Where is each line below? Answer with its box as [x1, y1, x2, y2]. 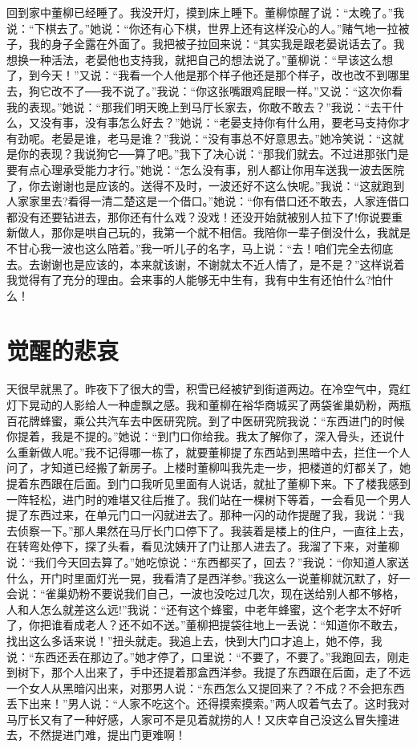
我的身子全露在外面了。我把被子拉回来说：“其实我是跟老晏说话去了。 [28, 35, 394, 52]
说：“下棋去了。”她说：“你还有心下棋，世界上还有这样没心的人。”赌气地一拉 [6, 19, 399, 36]
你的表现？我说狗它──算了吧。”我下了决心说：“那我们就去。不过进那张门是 [17, 145, 410, 162]
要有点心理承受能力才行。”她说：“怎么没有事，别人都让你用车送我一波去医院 [6, 161, 405, 177]
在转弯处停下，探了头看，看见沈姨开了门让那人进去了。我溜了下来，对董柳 [6, 538, 399, 555]
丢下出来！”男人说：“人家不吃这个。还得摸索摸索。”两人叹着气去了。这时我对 [6, 695, 410, 712]
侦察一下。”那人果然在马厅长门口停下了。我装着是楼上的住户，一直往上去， [17, 522, 411, 539]
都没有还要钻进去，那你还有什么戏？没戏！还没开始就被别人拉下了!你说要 [6, 208, 391, 225]
